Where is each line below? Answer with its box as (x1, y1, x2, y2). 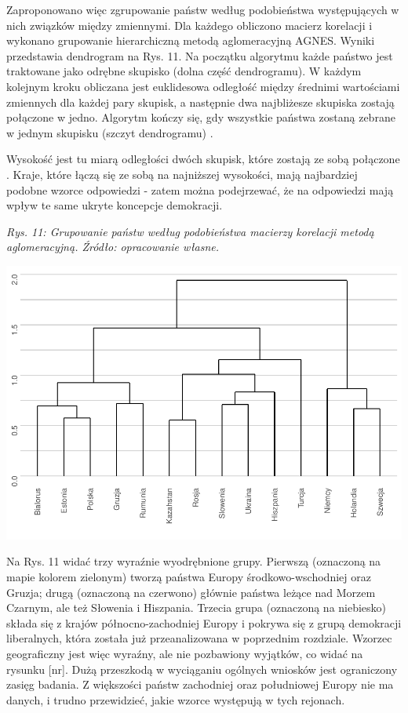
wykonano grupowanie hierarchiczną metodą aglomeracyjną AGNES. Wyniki (6, 32, 375, 49)
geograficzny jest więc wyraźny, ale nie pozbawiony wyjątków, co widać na (6, 645, 363, 661)
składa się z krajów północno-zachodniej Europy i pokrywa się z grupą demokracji (6, 614, 402, 631)
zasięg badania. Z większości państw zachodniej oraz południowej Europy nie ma (6, 676, 394, 693)
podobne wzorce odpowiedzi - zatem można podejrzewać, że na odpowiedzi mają (6, 181, 394, 198)
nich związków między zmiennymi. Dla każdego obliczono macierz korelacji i (6, 16, 373, 33)
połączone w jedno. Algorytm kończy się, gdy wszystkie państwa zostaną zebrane (6, 109, 395, 126)
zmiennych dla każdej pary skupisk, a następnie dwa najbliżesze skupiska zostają (6, 93, 395, 110)
